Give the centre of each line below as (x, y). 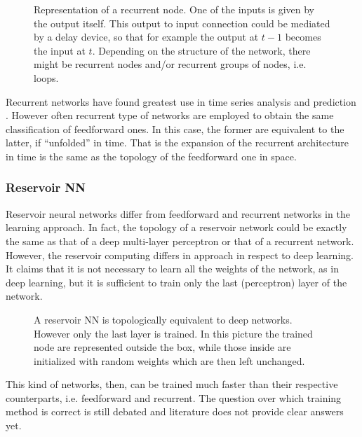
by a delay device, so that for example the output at (146, 37)
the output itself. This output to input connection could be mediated (182, 23)
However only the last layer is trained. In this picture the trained (173, 333)
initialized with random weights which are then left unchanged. (169, 360)
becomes (303, 37)
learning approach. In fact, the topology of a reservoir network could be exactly (176, 227)
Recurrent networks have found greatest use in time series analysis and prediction (181, 101)
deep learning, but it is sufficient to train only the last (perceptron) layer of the (176, 282)
